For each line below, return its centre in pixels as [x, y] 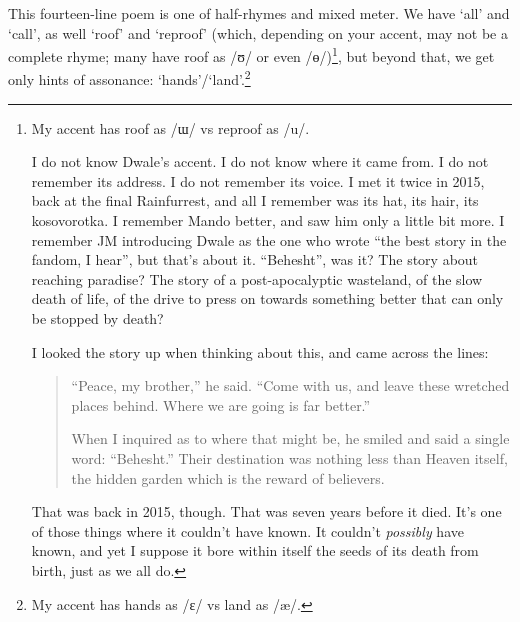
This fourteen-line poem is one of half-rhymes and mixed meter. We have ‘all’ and [259, 13]
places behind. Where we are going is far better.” [221, 404]
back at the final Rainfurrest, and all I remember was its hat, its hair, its [255, 200]
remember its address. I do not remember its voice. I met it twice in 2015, [258, 180]
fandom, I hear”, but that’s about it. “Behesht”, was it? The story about [255, 259]
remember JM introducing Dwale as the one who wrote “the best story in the [269, 239]
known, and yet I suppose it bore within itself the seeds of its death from [255, 550]
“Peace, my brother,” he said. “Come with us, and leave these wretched [290, 385]
